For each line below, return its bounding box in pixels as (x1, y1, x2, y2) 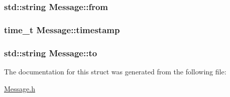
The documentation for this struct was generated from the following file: (4, 66, 226, 76)
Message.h (4, 83, 35, 93)
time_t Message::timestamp (4, 23, 120, 36)
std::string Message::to (4, 46, 97, 59)
